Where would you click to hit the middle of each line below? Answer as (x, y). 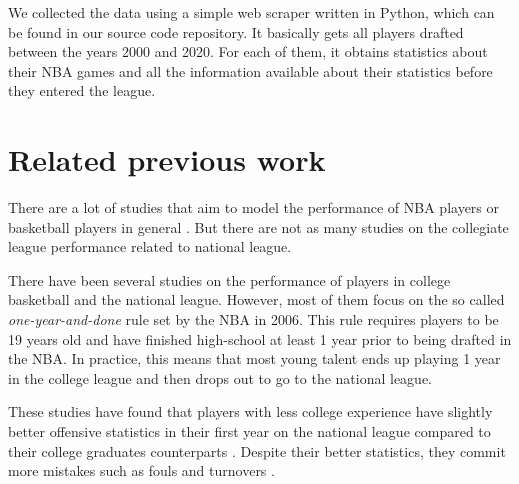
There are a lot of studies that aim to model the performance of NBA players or (254, 207)
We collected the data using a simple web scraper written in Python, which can (251, 12)
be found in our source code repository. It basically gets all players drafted (236, 31)
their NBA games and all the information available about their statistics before (250, 70)
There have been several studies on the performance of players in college (229, 279)
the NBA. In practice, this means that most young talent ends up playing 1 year (254, 358)
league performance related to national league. (150, 246)
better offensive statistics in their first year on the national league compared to (249, 431)
